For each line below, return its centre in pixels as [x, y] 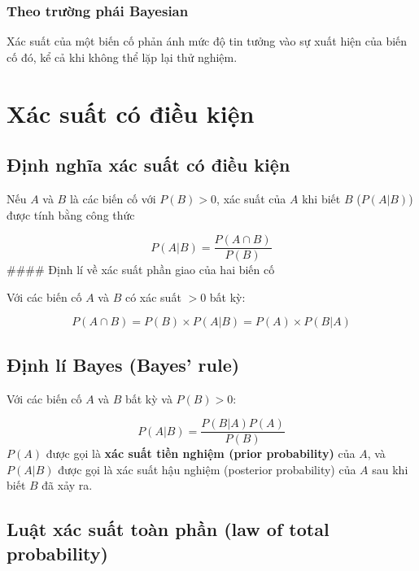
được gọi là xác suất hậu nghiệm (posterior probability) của [207, 469]
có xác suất [153, 296]
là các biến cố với [113, 198]
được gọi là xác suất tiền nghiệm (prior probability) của [201, 453]
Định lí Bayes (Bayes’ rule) [123, 364]
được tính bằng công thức [71, 214]
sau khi [390, 469]
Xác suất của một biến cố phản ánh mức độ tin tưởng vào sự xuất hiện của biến [207, 41]
